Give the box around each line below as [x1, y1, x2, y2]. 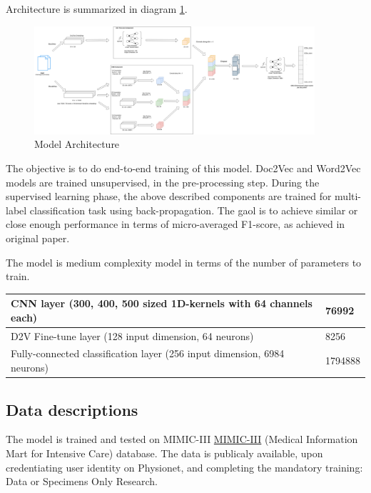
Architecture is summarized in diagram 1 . [6, 1, 188, 16]
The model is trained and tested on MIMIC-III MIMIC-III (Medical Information [6, 432, 358, 447]
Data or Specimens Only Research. [6, 474, 158, 489]
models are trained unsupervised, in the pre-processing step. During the [6, 174, 320, 189]
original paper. [6, 230, 70, 245]
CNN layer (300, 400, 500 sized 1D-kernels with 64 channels [11, 296, 312, 311]
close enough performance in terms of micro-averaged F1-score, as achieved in [6, 216, 345, 231]
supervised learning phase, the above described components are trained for [6, 189, 332, 204]
